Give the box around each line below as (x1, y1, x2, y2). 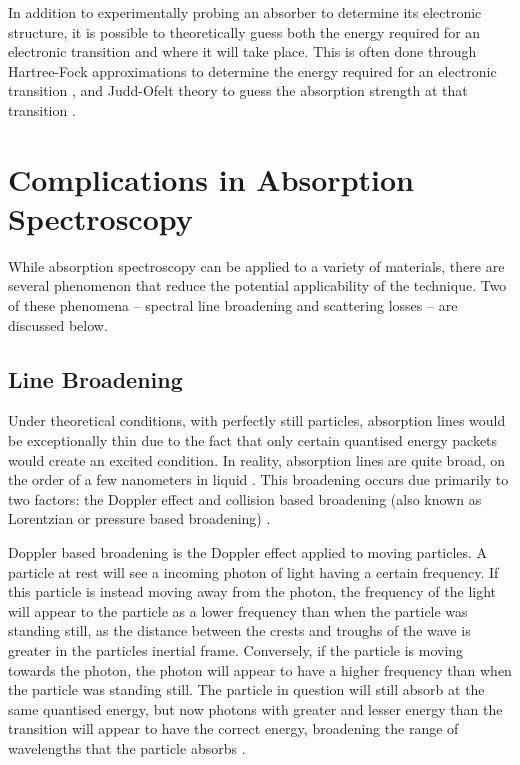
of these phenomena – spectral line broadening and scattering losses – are (8, 295, 458, 316)
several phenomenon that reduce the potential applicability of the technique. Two (8, 275, 507, 296)
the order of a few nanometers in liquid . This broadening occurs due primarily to (8, 469, 509, 490)
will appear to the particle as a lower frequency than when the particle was (8, 600, 468, 621)
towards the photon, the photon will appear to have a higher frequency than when (8, 659, 512, 680)
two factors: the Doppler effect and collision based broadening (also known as (8, 488, 482, 509)
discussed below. (8, 314, 108, 335)
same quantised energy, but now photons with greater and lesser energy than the (8, 698, 503, 719)
